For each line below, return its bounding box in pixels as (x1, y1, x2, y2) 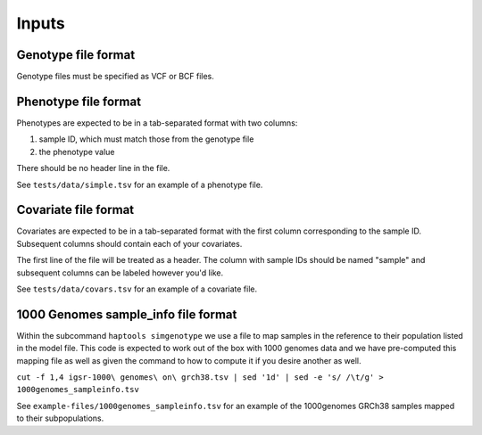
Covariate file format (16, 202, 135, 217)
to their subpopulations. (16, 413, 104, 423)
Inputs (16, 13, 66, 33)
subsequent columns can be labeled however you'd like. (16, 267, 224, 278)
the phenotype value (38, 146, 115, 157)
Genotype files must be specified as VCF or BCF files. (16, 71, 214, 82)
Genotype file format (16, 47, 136, 62)
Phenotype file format (16, 94, 142, 109)
